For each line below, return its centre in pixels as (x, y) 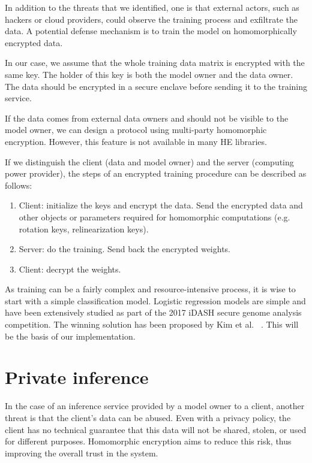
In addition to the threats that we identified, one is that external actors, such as (152, 7)
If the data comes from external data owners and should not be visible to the (147, 118)
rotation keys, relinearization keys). (84, 229)
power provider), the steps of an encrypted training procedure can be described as (156, 173)
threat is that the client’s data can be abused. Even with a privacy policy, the (148, 417)
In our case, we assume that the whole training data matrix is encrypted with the (155, 63)
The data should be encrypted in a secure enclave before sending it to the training (156, 86)
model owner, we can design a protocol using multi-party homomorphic (136, 130)
